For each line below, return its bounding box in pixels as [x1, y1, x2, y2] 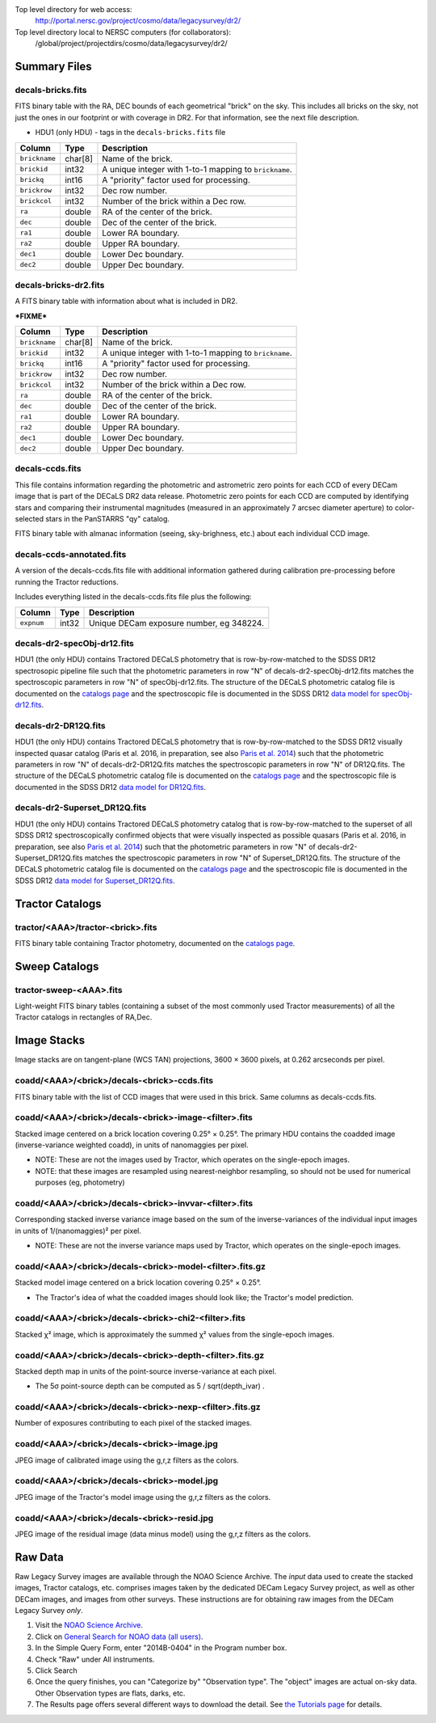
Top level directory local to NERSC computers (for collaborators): [15, 27, 232, 36]
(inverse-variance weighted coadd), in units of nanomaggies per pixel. [15, 1140, 249, 1150]
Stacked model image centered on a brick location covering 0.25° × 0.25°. [15, 1277, 262, 1287]
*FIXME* [15, 311, 48, 321]
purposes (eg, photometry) [35, 1177, 125, 1188]
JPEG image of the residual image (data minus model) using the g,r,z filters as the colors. [15, 1529, 311, 1539]
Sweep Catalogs [15, 959, 99, 973]
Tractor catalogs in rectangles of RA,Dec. [15, 1012, 153, 1022]
